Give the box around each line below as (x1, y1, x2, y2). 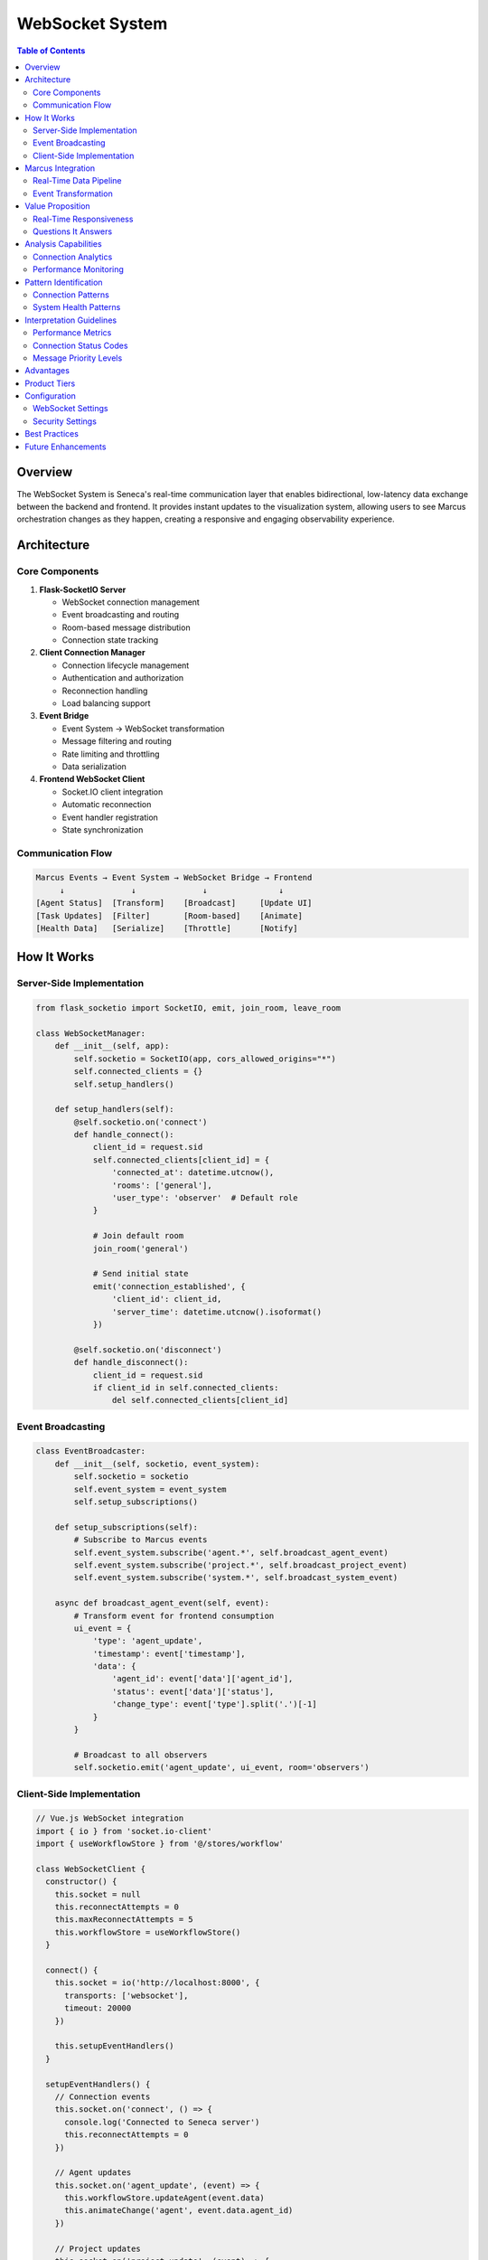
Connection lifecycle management (61, 660, 190, 671)
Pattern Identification (24, 277, 103, 287)
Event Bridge (39, 711, 89, 721)
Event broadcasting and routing (61, 609, 180, 620)
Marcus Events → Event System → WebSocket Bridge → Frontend (35, 872, 313, 883)
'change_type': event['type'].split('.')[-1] (111, 1700, 317, 1709)
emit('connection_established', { (92, 1281, 246, 1292)
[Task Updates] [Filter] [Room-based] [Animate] (35, 910, 303, 921)
